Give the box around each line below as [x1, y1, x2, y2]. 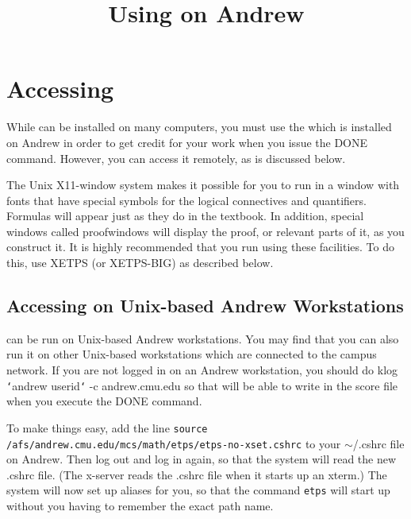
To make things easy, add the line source [6, 419, 208, 436]
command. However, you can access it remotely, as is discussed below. [6, 149, 346, 166]
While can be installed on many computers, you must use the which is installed [6, 118, 392, 135]
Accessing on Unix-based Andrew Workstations [6, 293, 404, 318]
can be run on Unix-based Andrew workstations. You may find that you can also [6, 330, 399, 347]
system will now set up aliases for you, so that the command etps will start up [6, 482, 390, 498]
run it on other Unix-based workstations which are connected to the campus [6, 346, 377, 362]
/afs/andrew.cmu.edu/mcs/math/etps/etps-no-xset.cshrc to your [6, 435, 341, 451]
